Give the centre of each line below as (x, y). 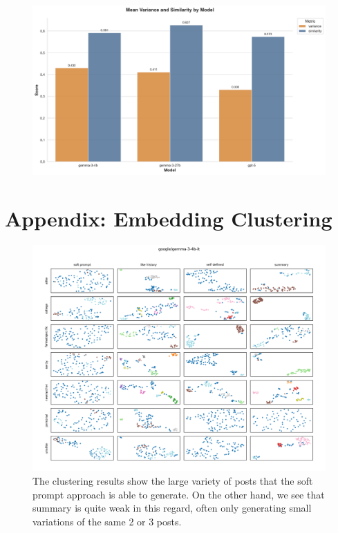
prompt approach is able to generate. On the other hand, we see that (179, 494)
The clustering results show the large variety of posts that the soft (173, 480)
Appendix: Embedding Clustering (169, 218)
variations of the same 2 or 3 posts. (107, 521)
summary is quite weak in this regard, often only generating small (172, 508)
